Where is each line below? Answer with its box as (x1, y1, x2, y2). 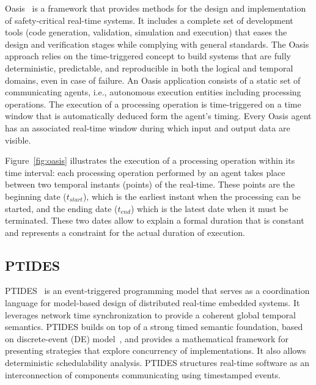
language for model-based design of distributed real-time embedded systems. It (5, 296, 300, 309)
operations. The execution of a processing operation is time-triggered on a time (5, 97, 301, 110)
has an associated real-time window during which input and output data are (5, 121, 290, 134)
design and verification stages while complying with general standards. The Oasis (5, 37, 309, 50)
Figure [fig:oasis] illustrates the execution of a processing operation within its (5, 154, 295, 167)
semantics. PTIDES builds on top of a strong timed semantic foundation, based (5, 320, 303, 333)
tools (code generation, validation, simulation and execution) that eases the (5, 26, 287, 38)
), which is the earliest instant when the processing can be (83, 189, 301, 202)
